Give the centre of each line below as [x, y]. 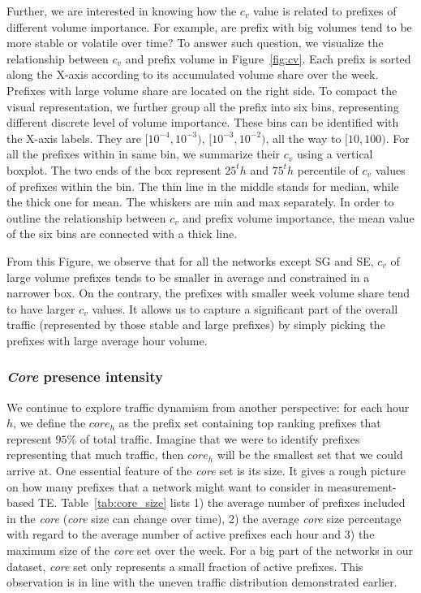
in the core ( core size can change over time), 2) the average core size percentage [204, 518]
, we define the [49, 423]
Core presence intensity [85, 377]
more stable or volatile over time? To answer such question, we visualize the [195, 43]
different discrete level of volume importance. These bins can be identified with [203, 122]
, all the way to [303, 138]
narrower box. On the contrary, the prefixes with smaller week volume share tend [208, 293]
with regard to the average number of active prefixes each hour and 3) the [191, 534]
